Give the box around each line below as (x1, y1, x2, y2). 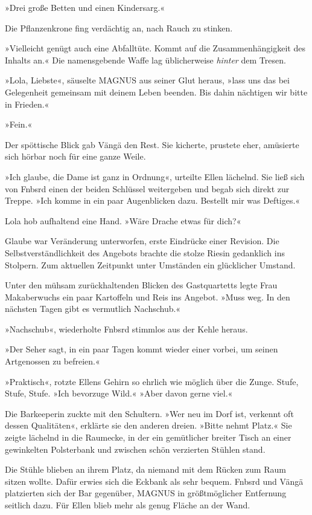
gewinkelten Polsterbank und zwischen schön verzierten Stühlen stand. (5, 442, 266, 455)
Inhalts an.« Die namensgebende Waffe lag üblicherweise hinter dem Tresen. (5, 53, 286, 66)
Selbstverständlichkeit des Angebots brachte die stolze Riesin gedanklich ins (5, 246, 285, 259)
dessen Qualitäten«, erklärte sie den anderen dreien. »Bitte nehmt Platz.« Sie (5, 419, 292, 432)
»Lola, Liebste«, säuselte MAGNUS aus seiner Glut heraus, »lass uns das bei (5, 74, 290, 86)
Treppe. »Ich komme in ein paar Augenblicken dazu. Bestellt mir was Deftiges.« (5, 194, 301, 207)
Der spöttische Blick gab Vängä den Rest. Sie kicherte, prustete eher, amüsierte (5, 138, 299, 151)
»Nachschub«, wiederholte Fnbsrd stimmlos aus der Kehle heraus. (5, 322, 248, 335)
